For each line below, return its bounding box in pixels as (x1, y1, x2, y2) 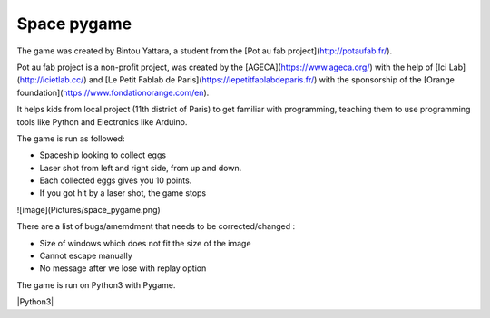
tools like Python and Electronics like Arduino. (16, 116, 188, 127)
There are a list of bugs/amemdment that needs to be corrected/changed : (16, 221, 296, 232)
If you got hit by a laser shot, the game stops (39, 188, 207, 198)
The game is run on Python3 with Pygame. (16, 279, 176, 290)
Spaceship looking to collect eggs (39, 149, 167, 160)
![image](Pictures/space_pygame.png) (16, 204, 161, 215)
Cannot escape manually (39, 250, 133, 262)
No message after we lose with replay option (39, 263, 207, 274)
